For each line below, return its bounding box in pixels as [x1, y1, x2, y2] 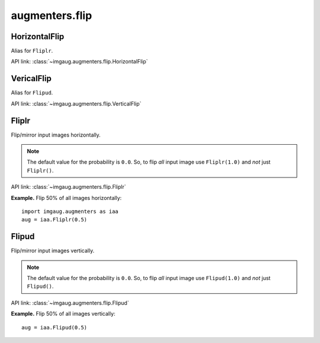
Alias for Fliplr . [11, 47, 53, 55]
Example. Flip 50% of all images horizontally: [11, 194, 122, 201]
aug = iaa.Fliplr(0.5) [21, 217, 88, 223]
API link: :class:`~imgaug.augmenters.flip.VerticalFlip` [11, 100, 142, 107]
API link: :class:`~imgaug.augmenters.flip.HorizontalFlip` [11, 58, 148, 65]
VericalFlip [11, 74, 52, 84]
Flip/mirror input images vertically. [11, 247, 95, 255]
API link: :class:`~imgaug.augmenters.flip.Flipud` [11, 299, 130, 306]
